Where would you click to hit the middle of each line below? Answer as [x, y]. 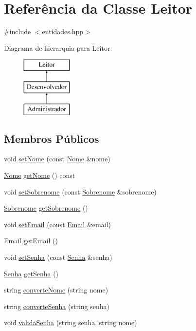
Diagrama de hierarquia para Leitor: [58, 48]
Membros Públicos [52, 138]
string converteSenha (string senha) [57, 306]
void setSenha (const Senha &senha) [58, 257]
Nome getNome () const [40, 175]
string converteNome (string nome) [56, 290]
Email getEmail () [31, 241]
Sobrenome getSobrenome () [46, 208]
